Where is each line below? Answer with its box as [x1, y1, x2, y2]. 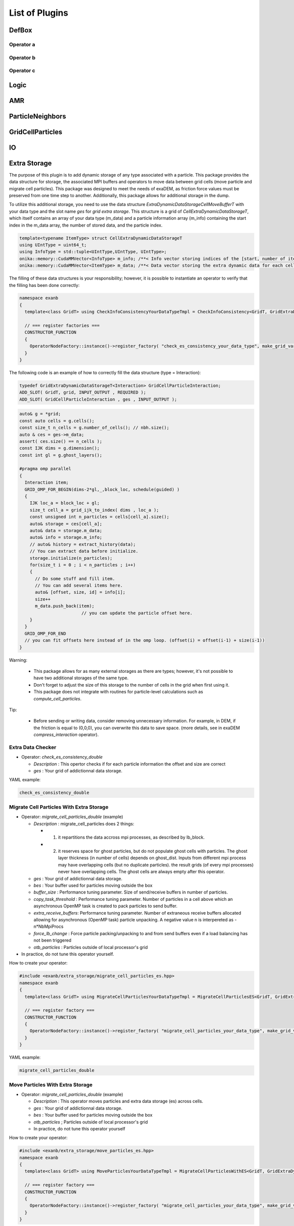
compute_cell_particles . [33, 695, 82, 701]
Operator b [9, 54, 36, 61]
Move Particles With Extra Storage [9, 1081, 93, 1088]
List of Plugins [9, 7, 69, 18]
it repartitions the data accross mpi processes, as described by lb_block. [58, 834, 205, 841]
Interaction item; [24, 480, 69, 485]
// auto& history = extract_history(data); [29, 541, 136, 547]
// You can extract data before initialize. [29, 548, 139, 554]
